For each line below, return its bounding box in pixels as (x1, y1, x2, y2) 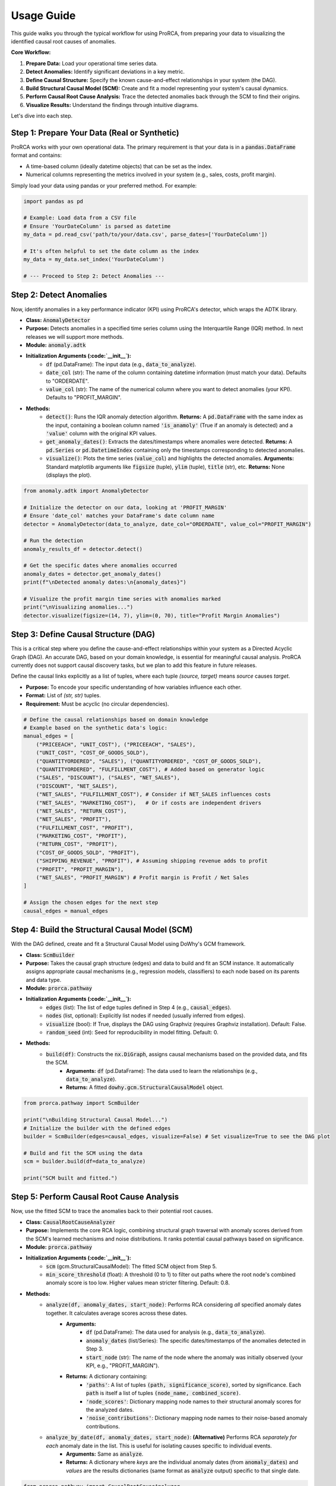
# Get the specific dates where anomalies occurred (23, 562, 177, 569)
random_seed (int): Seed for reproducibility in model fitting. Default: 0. (46, 1029, 219, 1036)
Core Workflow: (11, 49, 51, 56)
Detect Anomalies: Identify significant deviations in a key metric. (26, 68, 185, 75)
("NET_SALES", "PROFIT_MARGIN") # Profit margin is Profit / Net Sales (36, 874, 249, 881)
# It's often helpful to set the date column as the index (23, 247, 199, 254)
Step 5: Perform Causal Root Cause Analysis (11, 1192, 179, 1202)
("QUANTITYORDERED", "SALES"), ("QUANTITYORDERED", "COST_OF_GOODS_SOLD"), (36, 758, 262, 764)
